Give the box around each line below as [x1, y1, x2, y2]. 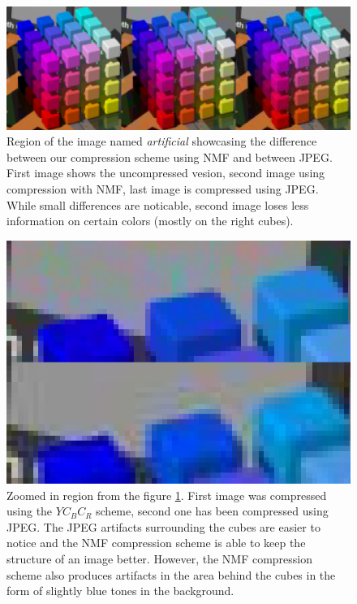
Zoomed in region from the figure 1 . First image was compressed [6, 486, 327, 503]
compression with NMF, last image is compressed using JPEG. [6, 180, 319, 197]
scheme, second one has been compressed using [96, 502, 329, 519]
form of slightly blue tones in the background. [6, 582, 234, 599]
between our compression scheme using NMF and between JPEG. [6, 148, 333, 165]
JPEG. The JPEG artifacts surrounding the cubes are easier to [6, 518, 320, 535]
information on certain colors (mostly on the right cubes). [6, 212, 294, 229]
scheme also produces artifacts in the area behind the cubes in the [6, 566, 336, 583]
